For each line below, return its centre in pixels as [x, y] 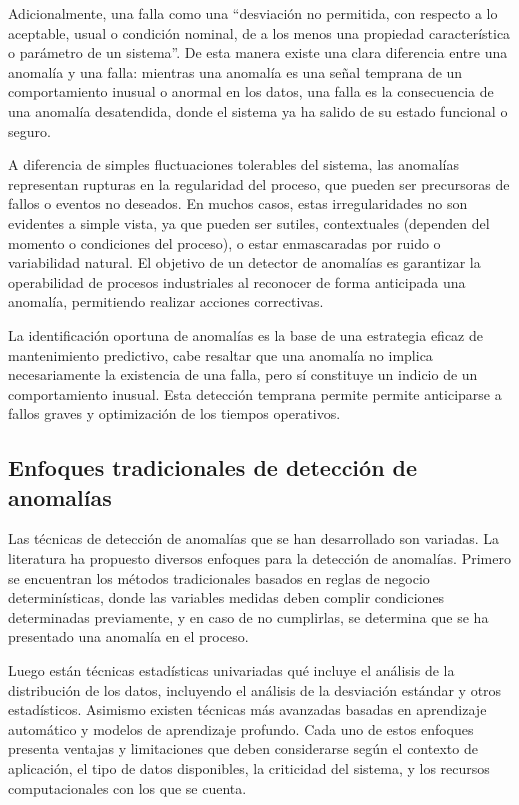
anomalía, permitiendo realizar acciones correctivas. [166, 301]
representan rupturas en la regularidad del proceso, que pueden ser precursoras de [259, 183]
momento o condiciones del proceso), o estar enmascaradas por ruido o [224, 242]
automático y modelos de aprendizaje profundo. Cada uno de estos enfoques [241, 728]
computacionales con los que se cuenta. [127, 787]
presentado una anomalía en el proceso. [128, 636]
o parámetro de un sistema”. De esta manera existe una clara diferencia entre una [258, 52]
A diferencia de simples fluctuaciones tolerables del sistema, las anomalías [233, 164]
